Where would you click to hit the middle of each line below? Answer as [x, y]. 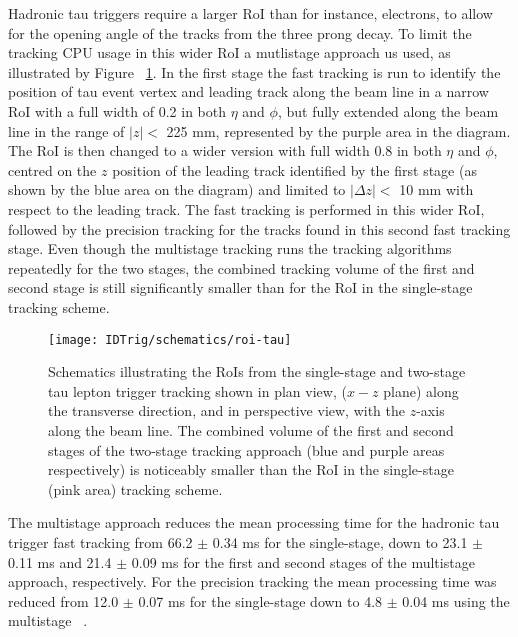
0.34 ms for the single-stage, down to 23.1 [340, 541]
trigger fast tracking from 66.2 [100, 541]
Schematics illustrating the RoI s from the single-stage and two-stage [257, 371]
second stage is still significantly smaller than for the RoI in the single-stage [240, 287]
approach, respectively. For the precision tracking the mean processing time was [252, 581]
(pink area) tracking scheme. [135, 488]
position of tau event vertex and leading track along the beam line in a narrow [248, 91]
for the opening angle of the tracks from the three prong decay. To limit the [240, 32]
